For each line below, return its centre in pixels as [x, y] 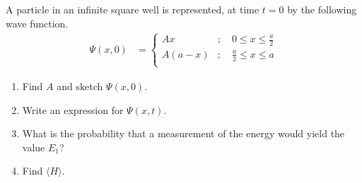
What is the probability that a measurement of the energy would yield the [183, 133]
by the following [322, 9]
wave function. [37, 23]
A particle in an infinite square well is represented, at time [133, 9]
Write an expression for [73, 109]
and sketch [80, 86]
